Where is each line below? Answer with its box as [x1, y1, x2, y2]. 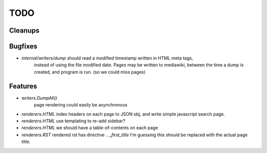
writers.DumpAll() [21, 95, 57, 101]
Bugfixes [9, 42, 38, 51]
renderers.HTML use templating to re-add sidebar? [21, 118, 126, 124]
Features [9, 82, 37, 90]
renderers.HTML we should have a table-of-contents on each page [21, 125, 158, 131]
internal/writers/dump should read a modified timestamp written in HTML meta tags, [21, 55, 193, 61]
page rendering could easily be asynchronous [34, 102, 128, 108]
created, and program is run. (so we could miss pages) [34, 69, 146, 75]
